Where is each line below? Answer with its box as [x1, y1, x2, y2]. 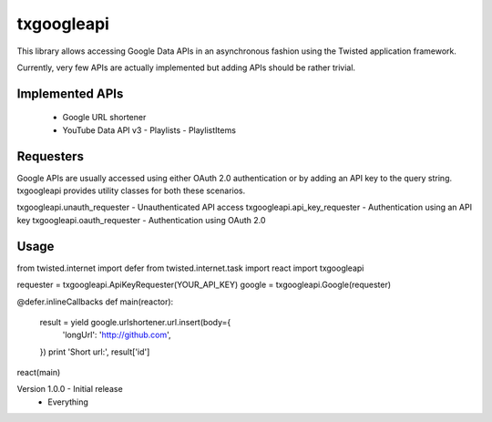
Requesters [16, 149, 84, 164]
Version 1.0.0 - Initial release [16, 384, 123, 395]
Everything [47, 396, 88, 407]
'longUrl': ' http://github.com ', [62, 329, 172, 341]
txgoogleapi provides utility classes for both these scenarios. [16, 185, 246, 196]
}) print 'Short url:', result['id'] [39, 346, 150, 357]
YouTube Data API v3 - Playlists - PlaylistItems [62, 124, 237, 136]
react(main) [16, 367, 61, 378]
